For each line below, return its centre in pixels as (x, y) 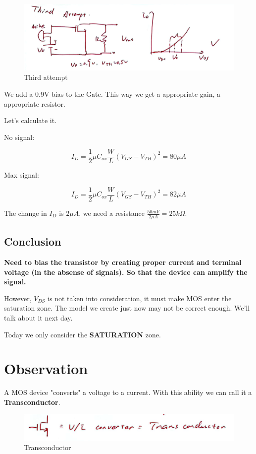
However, (18, 298)
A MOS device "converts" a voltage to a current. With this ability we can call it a (128, 392)
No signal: (19, 137)
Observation (46, 368)
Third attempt (46, 77)
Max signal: (22, 175)
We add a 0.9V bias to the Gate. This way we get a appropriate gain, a (112, 94)
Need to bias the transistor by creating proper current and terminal (123, 262)
